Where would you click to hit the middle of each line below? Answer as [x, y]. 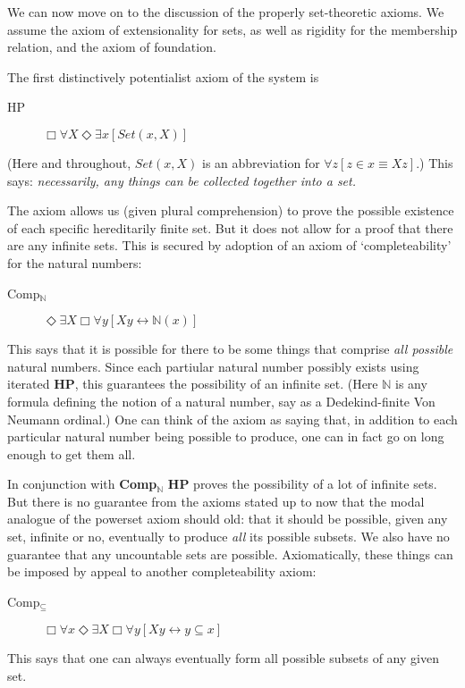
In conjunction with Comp [82, 484]
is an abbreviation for [261, 162]
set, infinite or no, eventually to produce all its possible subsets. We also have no [228, 537]
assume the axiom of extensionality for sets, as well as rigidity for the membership [232, 29]
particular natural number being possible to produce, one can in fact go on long [226, 436]
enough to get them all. [72, 453]
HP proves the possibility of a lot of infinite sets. [302, 484]
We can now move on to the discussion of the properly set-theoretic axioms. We [226, 12]
